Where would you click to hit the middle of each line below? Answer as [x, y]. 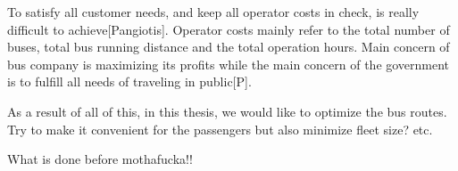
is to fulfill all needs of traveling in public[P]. [129, 81]
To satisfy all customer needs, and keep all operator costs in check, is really [213, 12]
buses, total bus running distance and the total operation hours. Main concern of [229, 47]
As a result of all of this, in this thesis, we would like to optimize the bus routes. [227, 111]
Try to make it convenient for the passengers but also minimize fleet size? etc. [220, 129]
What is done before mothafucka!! [100, 159]
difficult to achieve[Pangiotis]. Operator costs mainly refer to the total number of [229, 29]
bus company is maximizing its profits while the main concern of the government [229, 64]
